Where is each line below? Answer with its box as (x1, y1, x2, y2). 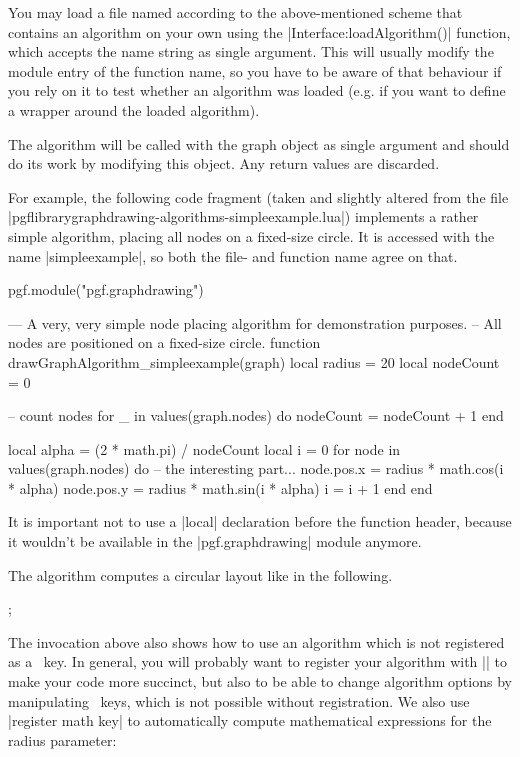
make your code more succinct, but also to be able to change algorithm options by (8, 671, 512, 692)
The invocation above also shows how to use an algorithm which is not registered (8, 631, 505, 652)
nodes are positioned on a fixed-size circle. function (8, 332, 321, 353)
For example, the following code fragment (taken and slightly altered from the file (8, 186, 509, 207)
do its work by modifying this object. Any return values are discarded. (8, 153, 440, 174)
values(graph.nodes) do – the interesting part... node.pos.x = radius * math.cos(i (8, 458, 504, 479)
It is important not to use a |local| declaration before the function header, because (8, 511, 512, 532)
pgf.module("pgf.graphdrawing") (8, 279, 204, 300)
